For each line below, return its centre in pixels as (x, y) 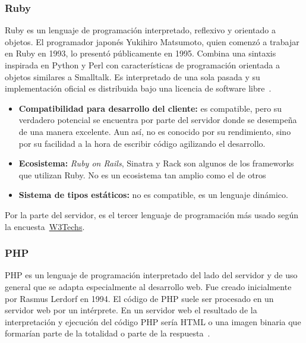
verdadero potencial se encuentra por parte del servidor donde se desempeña (158, 120)
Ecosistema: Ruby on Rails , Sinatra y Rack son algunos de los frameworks (156, 163)
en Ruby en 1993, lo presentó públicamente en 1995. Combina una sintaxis (141, 53)
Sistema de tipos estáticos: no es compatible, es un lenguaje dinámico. (153, 195)
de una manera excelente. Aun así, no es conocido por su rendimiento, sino (155, 131)
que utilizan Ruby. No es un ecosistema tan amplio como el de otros (142, 174)
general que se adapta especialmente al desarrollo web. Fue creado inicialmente (148, 286)
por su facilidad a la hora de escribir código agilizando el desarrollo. (142, 143)
